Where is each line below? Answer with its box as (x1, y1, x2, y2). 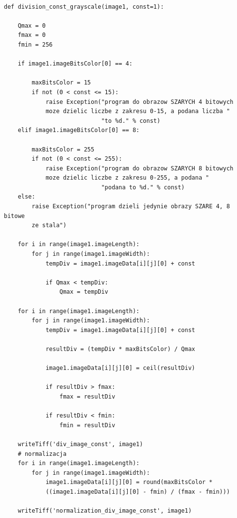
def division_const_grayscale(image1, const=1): (4, 3, 164, 10)
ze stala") (32, 222, 67, 229)
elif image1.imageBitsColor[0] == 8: (17, 127, 140, 134)
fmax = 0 (17, 32, 46, 39)
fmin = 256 (17, 41, 53, 48)
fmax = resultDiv (59, 393, 116, 400)
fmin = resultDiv (59, 421, 116, 429)
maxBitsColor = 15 (32, 79, 91, 86)
